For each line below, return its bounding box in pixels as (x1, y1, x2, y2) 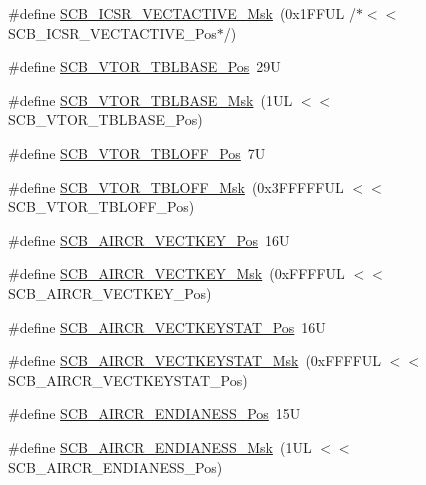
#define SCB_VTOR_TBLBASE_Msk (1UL (8, 89, 293, 110)
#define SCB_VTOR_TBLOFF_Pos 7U (8, 142, 266, 163)
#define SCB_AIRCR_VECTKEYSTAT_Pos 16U (8, 316, 326, 337)
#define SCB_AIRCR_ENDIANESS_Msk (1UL (8, 436, 312, 457)
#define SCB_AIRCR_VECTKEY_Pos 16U (8, 229, 290, 250)
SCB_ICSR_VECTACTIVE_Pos (8, 22, 217, 43)
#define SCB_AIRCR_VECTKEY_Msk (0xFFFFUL (8, 263, 345, 284)
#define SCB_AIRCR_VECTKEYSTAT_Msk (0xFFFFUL (8, 350, 382, 371)
